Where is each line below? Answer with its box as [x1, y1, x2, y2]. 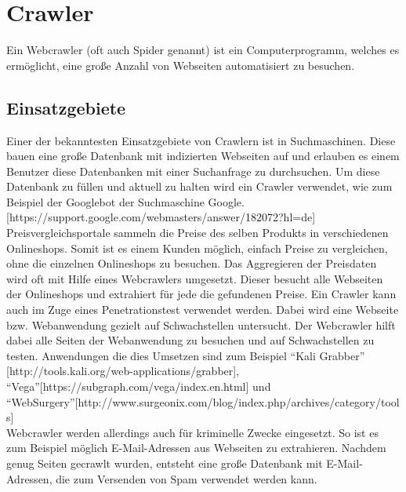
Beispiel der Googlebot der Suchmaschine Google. [6, 193, 245, 210]
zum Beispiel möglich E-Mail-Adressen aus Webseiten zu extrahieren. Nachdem [6, 439, 386, 456]
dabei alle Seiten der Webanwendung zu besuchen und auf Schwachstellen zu [6, 332, 375, 348]
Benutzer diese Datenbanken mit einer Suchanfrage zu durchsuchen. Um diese [6, 162, 380, 179]
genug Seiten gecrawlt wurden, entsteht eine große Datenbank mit [6, 454, 323, 471]
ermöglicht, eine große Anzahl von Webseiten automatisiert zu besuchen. [6, 56, 355, 73]
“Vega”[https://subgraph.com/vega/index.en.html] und [6, 378, 271, 395]
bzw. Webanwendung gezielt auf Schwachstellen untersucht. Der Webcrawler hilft [6, 316, 396, 333]
